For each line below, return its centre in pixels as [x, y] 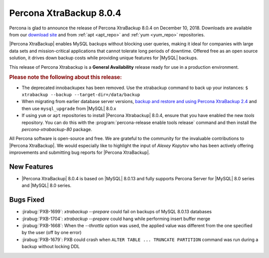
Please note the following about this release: [66, 77]
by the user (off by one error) [52, 233]
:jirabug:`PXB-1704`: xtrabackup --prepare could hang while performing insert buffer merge [116, 219]
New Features [31, 167]
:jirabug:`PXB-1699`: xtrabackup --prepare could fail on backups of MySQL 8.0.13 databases [117, 212]
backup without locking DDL [51, 247]
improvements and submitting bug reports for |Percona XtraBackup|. [80, 152]
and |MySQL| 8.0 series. [47, 186]
